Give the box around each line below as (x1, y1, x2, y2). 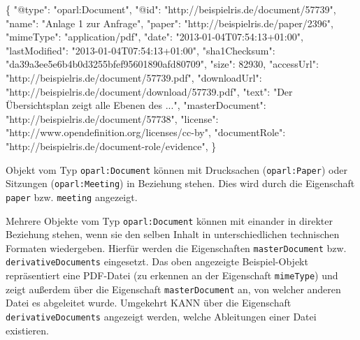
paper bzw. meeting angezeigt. (6, 189, 138, 204)
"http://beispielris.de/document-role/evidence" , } (6, 138, 217, 153)
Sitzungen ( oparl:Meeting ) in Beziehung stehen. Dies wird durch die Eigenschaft (6, 176, 355, 191)
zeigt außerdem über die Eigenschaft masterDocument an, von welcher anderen (6, 281, 341, 296)
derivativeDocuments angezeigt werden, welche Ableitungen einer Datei (6, 309, 317, 323)
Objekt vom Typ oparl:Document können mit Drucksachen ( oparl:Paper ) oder (6, 162, 347, 177)
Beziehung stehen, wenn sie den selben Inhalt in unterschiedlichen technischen (6, 227, 340, 242)
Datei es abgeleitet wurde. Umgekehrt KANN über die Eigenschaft (6, 295, 291, 310)
